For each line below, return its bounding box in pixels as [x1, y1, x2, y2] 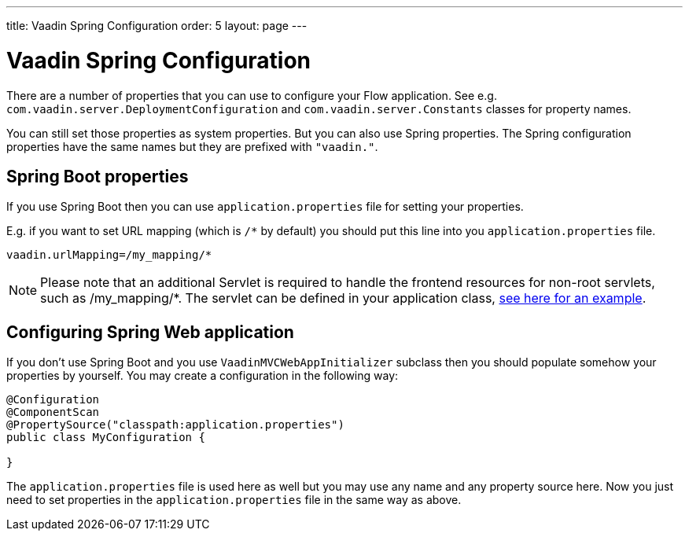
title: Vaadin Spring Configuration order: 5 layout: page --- [6, 19, 308, 32]
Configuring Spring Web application [6, 322, 294, 342]
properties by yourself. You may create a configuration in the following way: [6, 369, 399, 383]
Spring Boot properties [6, 166, 189, 186]
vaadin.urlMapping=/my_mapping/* [6, 248, 212, 262]
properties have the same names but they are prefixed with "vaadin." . [6, 139, 378, 153]
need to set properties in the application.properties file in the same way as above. [6, 493, 462, 507]
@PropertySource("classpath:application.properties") [6, 418, 344, 432]
